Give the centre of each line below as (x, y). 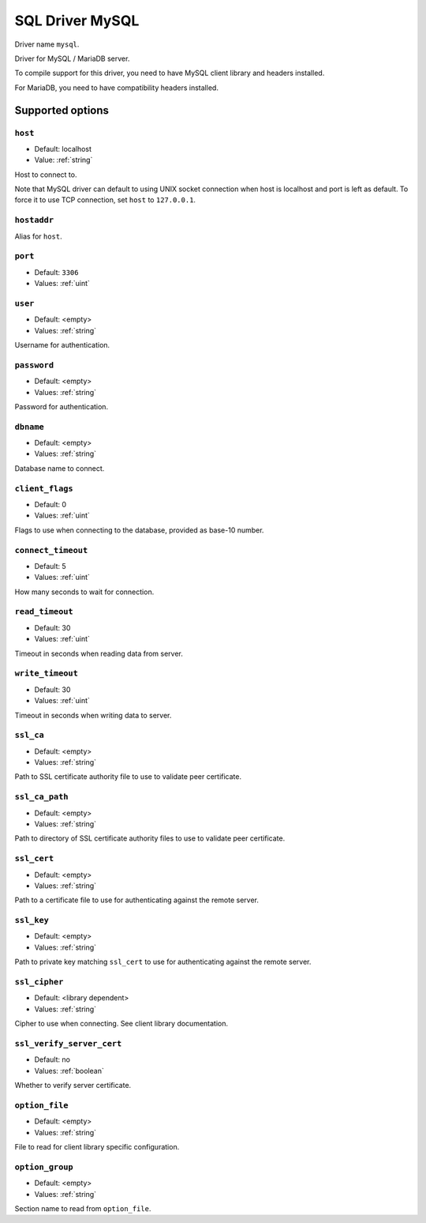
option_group (44, 1167)
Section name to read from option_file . (83, 1208)
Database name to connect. (60, 468)
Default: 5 (50, 566)
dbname (30, 427)
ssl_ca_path (41, 797)
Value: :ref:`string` (64, 160)
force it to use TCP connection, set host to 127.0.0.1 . (105, 200)
